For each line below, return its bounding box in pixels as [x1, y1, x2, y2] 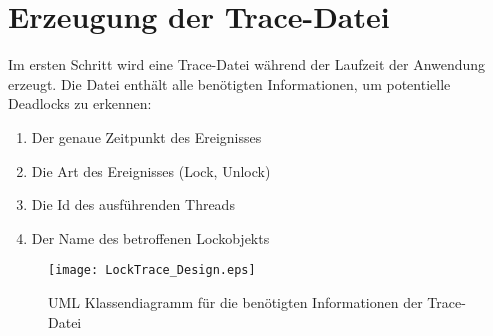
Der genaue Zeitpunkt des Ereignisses [31, 126, 262, 147]
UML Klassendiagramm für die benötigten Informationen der [48, 291, 423, 312]
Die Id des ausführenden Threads [31, 194, 235, 215]
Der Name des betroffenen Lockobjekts [31, 227, 270, 248]
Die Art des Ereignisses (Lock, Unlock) [31, 160, 271, 181]
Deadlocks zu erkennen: [8, 93, 152, 114]
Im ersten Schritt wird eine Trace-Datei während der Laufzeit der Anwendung [8, 54, 486, 75]
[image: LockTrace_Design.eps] [48, 263, 256, 278]
